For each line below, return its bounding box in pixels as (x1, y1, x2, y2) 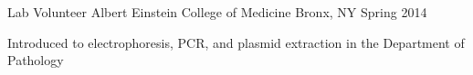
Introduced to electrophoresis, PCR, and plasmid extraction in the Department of (7, 33, 465, 52)
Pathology (7, 51, 64, 70)
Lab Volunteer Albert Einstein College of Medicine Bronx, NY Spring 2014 (7, 3, 427, 21)
